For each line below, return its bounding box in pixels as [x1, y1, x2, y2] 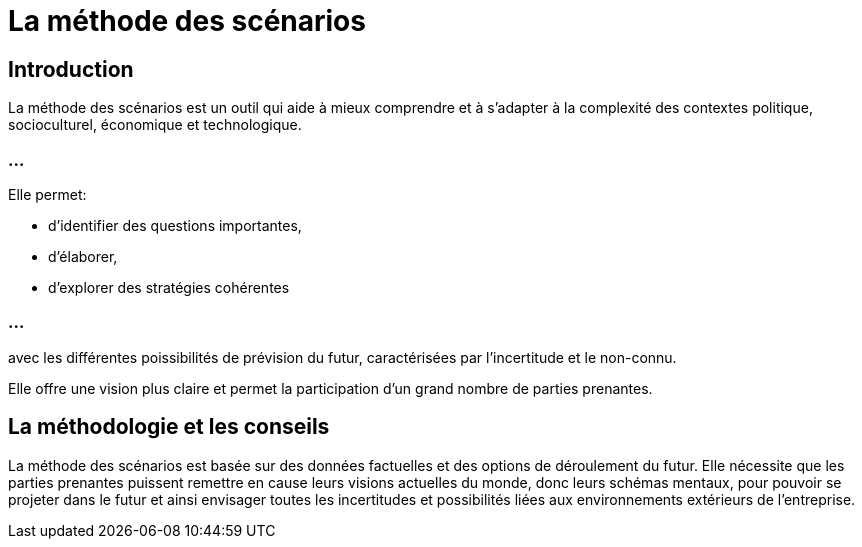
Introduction [8, 56, 134, 82]
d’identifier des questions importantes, [48, 216, 302, 234]
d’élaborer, [48, 247, 118, 265]
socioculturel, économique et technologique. [8, 116, 302, 134]
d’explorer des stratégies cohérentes [48, 278, 290, 296]
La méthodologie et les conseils [8, 414, 330, 440]
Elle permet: [8, 185, 87, 203]
